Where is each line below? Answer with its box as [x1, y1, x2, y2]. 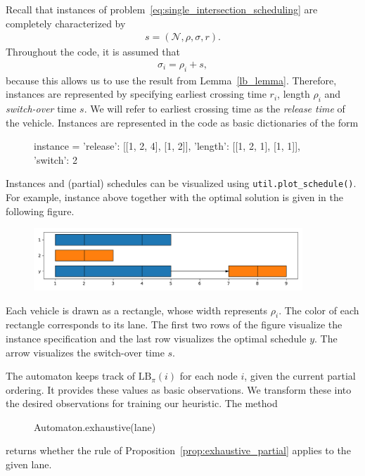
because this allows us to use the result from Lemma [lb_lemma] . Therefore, [6, 72, 337, 87]
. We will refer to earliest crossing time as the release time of [84, 101, 345, 116]
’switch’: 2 [34, 152, 77, 167]
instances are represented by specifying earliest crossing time [6, 86, 267, 101]
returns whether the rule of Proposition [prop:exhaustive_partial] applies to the [6, 443, 351, 458]
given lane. [6, 457, 52, 472]
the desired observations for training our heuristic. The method [6, 396, 278, 411]
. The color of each [278, 302, 359, 317]
